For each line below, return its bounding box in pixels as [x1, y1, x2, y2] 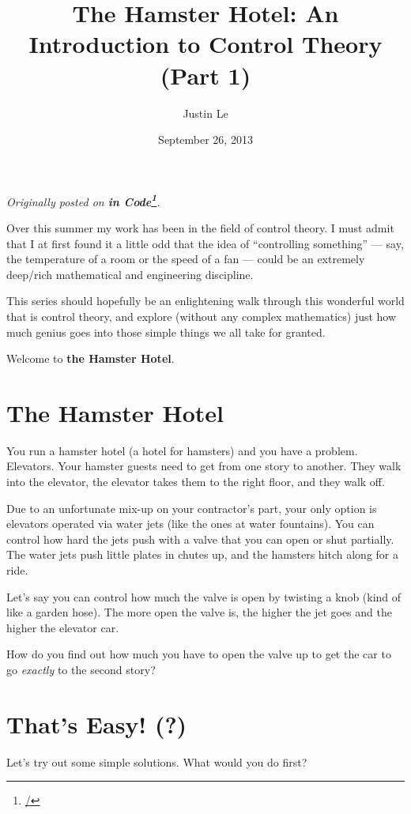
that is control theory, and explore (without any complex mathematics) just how [6, 307, 397, 324]
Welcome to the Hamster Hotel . [6, 350, 175, 367]
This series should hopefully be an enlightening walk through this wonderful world [6, 292, 405, 309]
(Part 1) [160, 58, 251, 91]
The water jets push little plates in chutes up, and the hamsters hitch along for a [6, 546, 399, 563]
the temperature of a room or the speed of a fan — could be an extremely [6, 251, 365, 267]
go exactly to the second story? [6, 661, 156, 677]
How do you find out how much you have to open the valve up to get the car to [6, 646, 391, 662]
